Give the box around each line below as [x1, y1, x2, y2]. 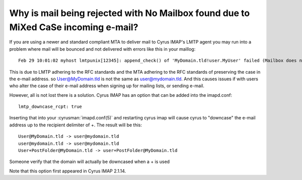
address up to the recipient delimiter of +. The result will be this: [9, 122, 142, 128]
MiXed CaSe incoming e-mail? [9, 22, 138, 33]
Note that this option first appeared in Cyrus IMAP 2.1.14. [9, 168, 126, 174]
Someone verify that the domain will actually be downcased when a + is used [9, 158, 170, 165]
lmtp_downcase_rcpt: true [18, 104, 83, 110]
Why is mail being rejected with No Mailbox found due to [9, 8, 250, 19]
